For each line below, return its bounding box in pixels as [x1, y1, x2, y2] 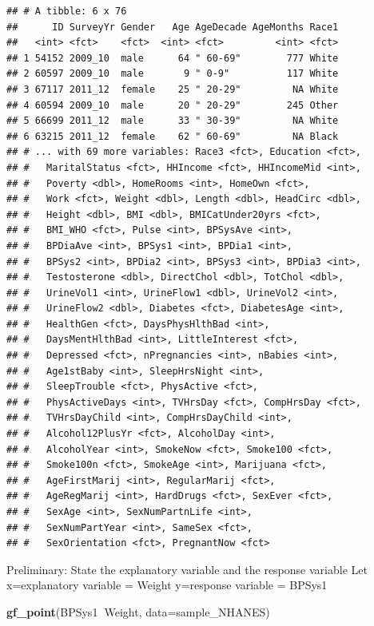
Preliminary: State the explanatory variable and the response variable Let [6, 561, 368, 577]
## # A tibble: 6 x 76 [6, 6, 127, 17]
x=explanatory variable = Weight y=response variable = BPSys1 [6, 576, 328, 593]
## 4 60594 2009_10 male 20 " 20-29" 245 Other [6, 99, 339, 111]
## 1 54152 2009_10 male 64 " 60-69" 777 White [6, 52, 339, 64]
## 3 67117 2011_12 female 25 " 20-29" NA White [6, 83, 339, 95]
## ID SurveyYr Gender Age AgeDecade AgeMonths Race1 [6, 21, 339, 33]
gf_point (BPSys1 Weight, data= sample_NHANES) [6, 603, 270, 620]
